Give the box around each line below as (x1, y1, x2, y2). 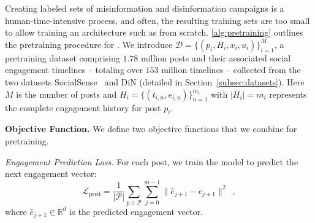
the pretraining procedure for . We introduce (5, 37, 173, 50)
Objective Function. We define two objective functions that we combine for (5, 122, 297, 135)
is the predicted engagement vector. (69, 205, 203, 217)
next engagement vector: (5, 167, 97, 180)
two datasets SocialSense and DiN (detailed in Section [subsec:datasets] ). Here (5, 75, 305, 88)
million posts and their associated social (140, 51, 291, 64)
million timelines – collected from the (161, 63, 301, 76)
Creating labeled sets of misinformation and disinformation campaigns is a (5, 2, 284, 14)
